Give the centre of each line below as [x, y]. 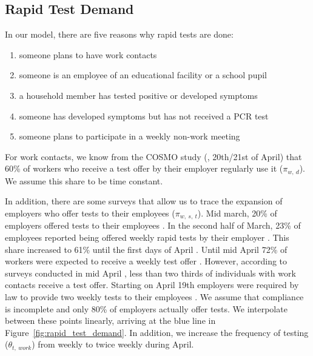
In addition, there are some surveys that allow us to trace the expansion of [144, 201]
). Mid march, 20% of [237, 213]
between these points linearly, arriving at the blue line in [110, 321]
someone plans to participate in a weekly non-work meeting [130, 136]
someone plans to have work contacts [88, 54]
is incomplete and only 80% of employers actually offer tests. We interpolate [146, 308]
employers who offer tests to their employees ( [90, 213]
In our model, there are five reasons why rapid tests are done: [119, 34]
